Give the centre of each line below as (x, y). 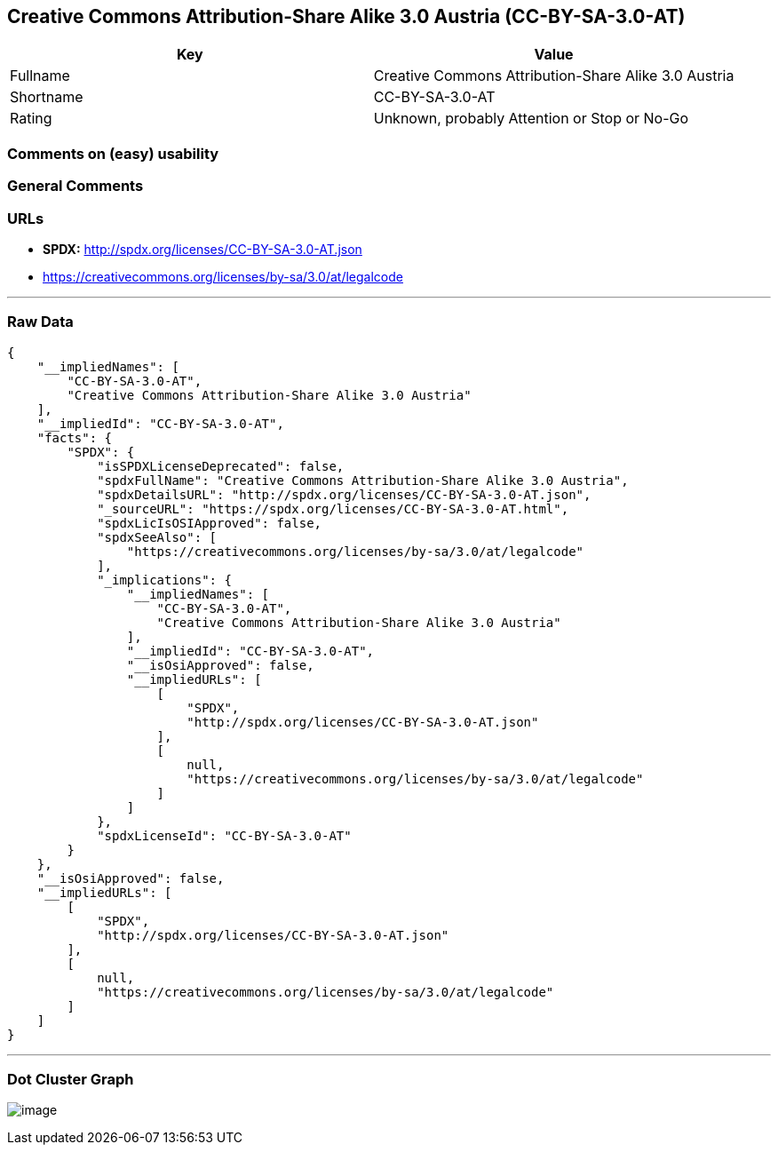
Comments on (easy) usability (113, 153)
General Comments (75, 186)
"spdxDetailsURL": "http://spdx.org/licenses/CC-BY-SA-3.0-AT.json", (344, 494)
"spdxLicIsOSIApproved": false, (210, 523)
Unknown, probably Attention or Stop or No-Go (531, 119)
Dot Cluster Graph (71, 1080)
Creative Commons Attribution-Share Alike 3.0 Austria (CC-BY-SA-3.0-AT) (346, 16)
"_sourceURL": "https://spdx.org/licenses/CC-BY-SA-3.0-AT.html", (333, 508)
